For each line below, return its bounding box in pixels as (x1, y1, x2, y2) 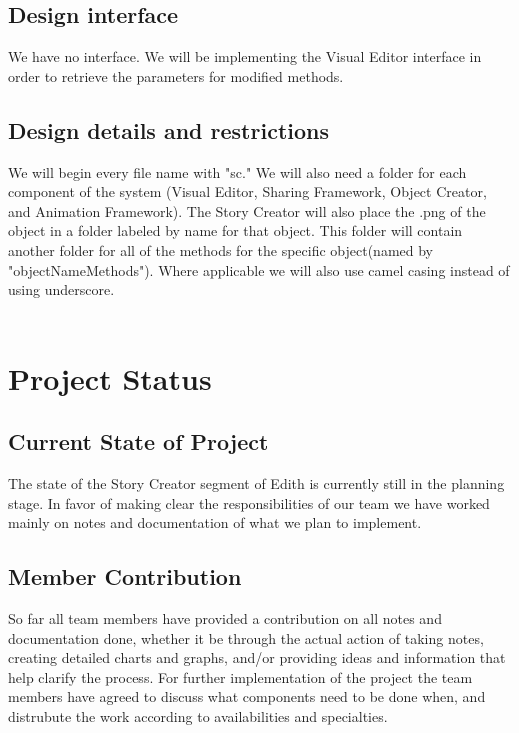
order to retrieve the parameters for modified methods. (8, 65, 344, 86)
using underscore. (8, 279, 115, 300)
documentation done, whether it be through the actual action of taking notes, (8, 627, 484, 648)
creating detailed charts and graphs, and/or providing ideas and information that (8, 647, 506, 668)
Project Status (8, 357, 212, 398)
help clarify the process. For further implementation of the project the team (8, 666, 473, 687)
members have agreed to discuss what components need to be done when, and (8, 686, 486, 707)
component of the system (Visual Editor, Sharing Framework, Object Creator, (8, 181, 487, 202)
